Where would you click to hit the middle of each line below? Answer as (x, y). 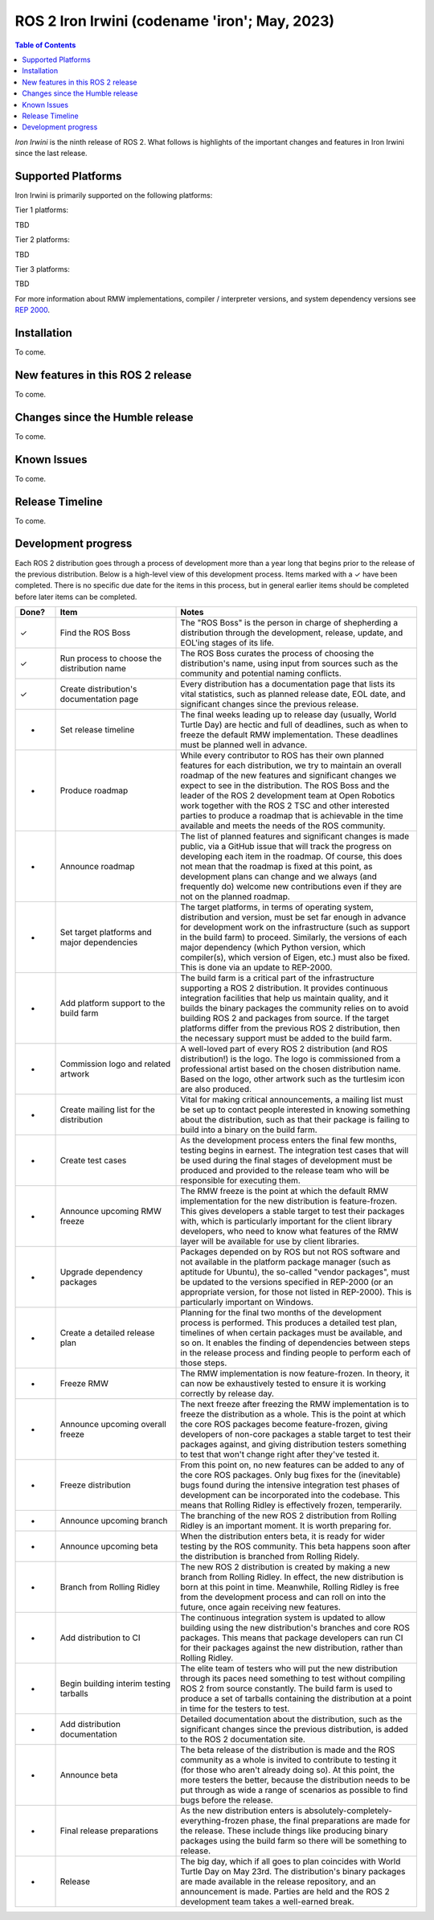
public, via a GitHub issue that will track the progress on (286, 847)
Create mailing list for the (108, 1110)
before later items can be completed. (76, 597)
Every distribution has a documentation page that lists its (288, 684)
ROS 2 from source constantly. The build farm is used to (287, 1688)
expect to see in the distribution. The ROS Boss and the (285, 786)
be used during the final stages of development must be (287, 1160)
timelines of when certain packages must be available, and (291, 1333)
